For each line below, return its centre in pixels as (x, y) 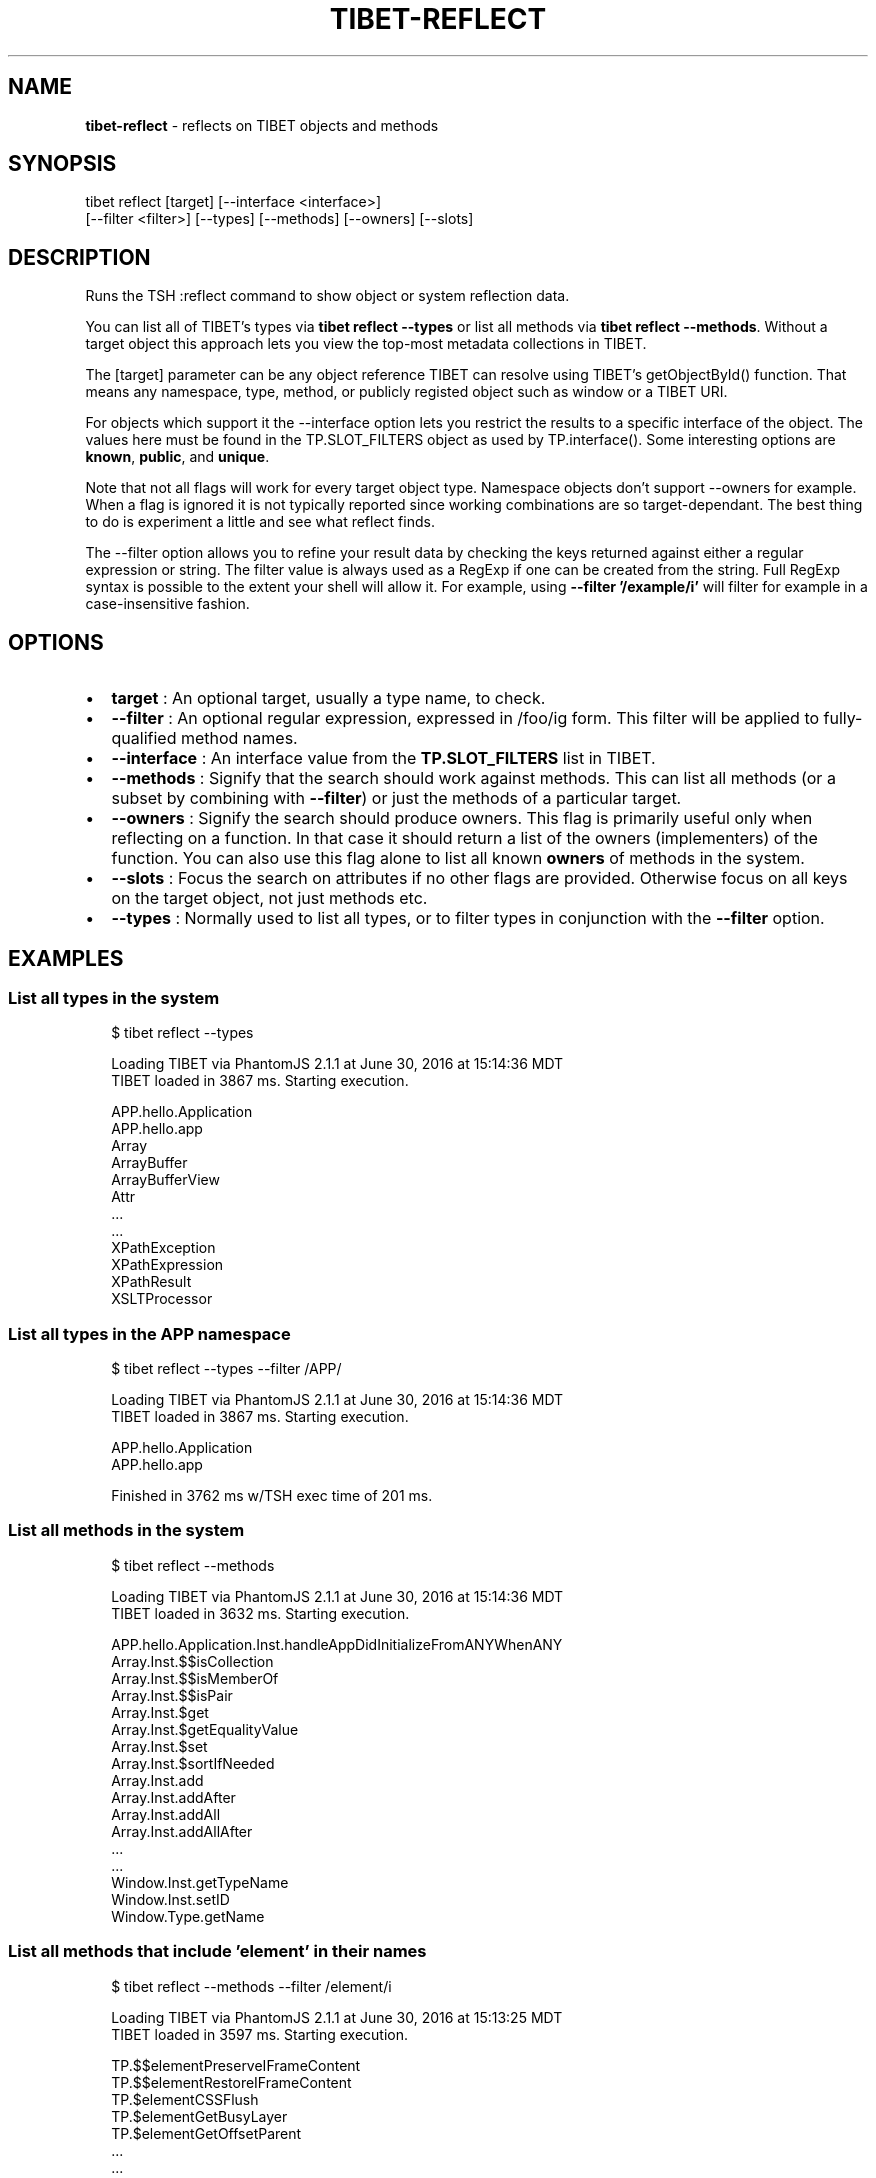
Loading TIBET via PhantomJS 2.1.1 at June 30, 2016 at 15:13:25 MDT (337, 2017)
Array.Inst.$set (159, 1746)
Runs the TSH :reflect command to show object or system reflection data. (327, 296)
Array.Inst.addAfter (173, 1797)
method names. (239, 738)
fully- (843, 718)
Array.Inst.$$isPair (172, 1695)
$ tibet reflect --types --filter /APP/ (226, 1369)
